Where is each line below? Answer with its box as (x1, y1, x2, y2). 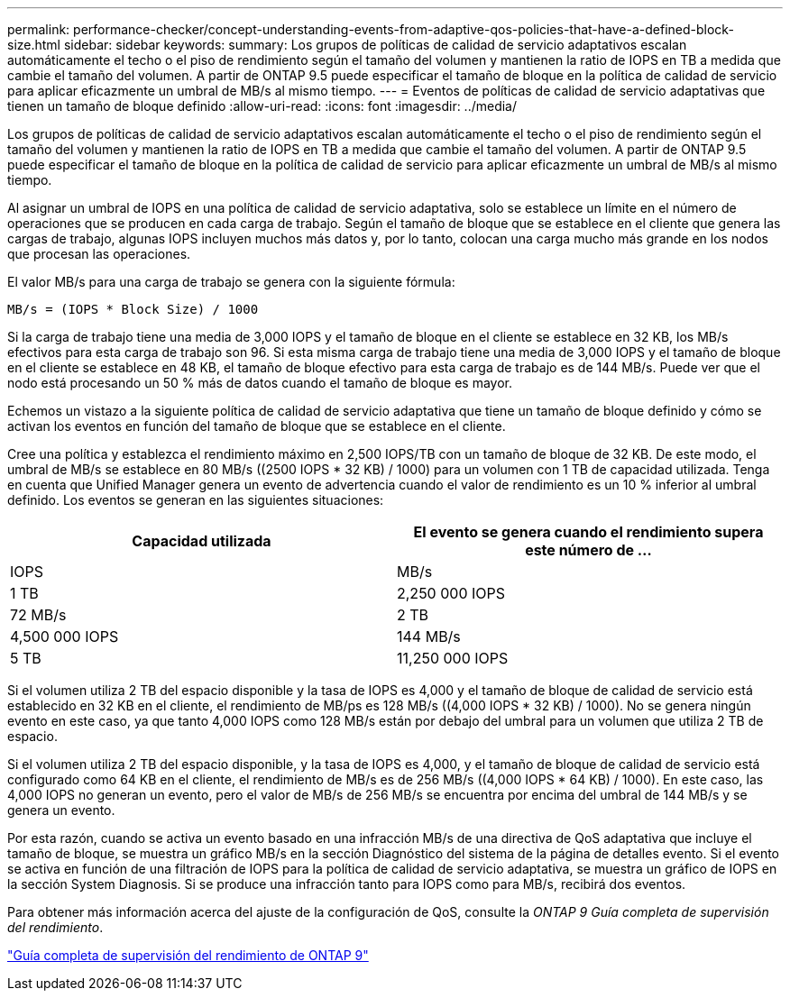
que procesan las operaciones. (7, 246, 191, 261)
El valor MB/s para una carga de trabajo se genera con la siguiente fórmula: (7, 274, 455, 289)
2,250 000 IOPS (397, 584, 506, 602)
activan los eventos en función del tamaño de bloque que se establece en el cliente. (7, 418, 506, 434)
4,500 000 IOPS (10, 627, 119, 645)
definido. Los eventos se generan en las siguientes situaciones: (7, 492, 384, 508)
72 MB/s (10, 606, 67, 624)
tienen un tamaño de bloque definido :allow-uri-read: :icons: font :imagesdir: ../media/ (7, 98, 518, 114)
